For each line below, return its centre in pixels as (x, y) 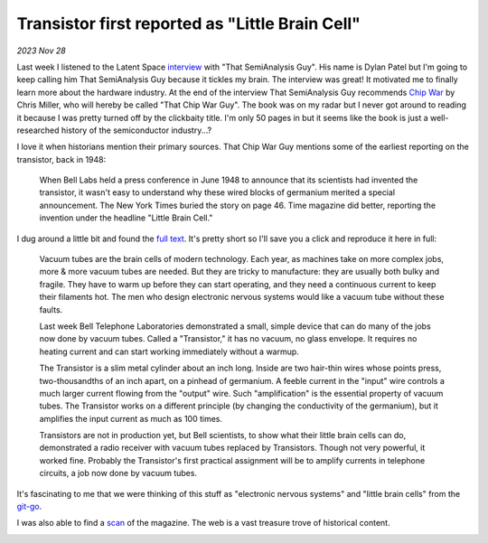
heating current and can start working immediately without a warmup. (169, 351)
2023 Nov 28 (42, 51)
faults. (51, 309)
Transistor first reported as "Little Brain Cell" (189, 23)
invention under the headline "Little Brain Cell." (126, 218)
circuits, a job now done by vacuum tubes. (118, 473)
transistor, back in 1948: (61, 159)
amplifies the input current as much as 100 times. (131, 418)
